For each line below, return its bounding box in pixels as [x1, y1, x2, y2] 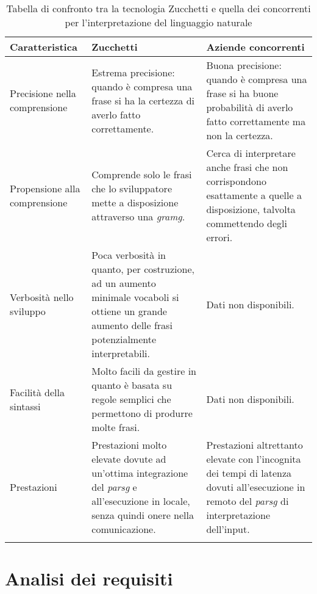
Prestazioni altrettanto [206, 438, 303, 452]
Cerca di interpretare [206, 146, 296, 160]
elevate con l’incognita [206, 452, 301, 466]
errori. [206, 230, 233, 244]
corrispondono [206, 174, 266, 188]
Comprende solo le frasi [91, 167, 192, 181]
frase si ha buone [206, 86, 279, 100]
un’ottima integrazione [91, 466, 188, 480]
